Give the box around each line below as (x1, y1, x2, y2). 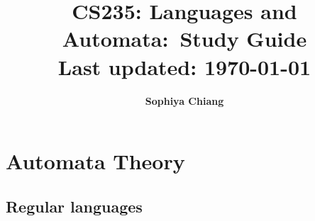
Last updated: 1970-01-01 (57, 52, 311, 81)
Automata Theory (6, 147, 185, 176)
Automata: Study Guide (62, 24, 307, 53)
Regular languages (6, 195, 143, 217)
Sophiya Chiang (145, 93, 224, 108)
